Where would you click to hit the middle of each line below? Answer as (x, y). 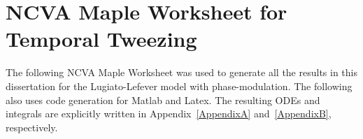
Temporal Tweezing (101, 39)
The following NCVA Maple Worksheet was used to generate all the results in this (181, 72)
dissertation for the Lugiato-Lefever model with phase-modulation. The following (179, 86)
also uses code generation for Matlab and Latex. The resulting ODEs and (163, 100)
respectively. (32, 127)
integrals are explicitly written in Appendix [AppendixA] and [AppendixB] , (169, 114)
